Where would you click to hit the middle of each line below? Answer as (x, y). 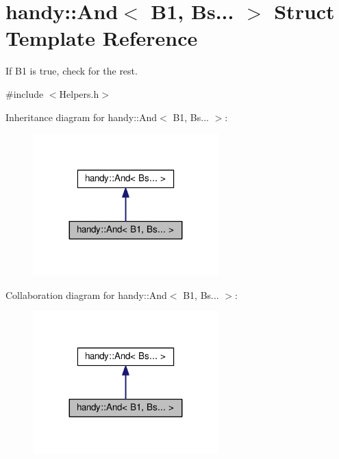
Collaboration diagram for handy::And (86, 294)
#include (25, 93)
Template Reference (102, 38)
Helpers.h (79, 93)
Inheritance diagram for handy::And (81, 117)
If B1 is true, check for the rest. (72, 71)
